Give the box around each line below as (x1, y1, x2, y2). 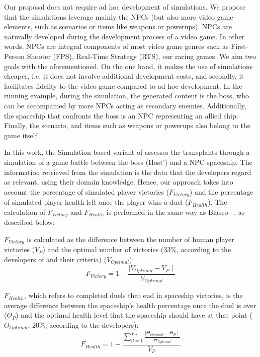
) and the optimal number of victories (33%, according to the (42, 244, 231, 255)
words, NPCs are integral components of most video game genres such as (4, 41, 229, 51)
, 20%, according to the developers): (28, 320, 139, 330)
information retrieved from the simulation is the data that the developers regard (4, 166, 251, 177)
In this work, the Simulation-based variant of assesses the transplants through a (4, 147, 250, 157)
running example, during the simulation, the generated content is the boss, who (4, 90, 249, 101)
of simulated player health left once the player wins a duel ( (4, 197, 188, 207)
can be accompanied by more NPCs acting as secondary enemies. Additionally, (4, 100, 246, 110)
